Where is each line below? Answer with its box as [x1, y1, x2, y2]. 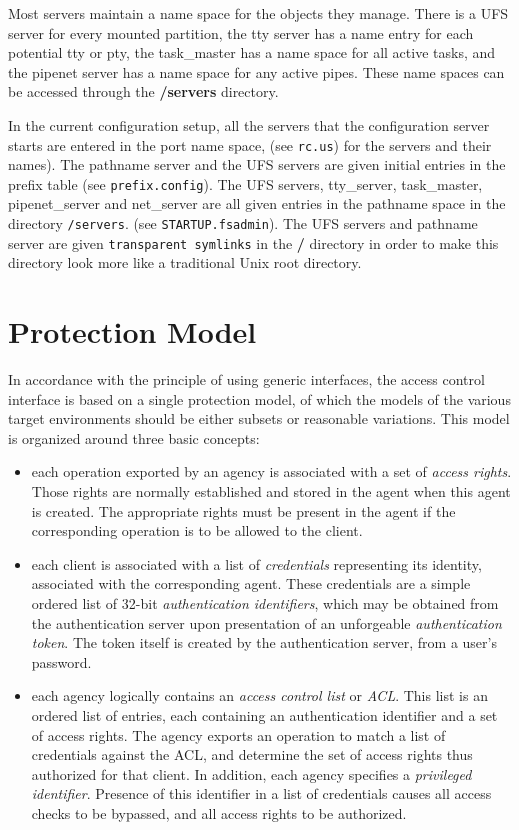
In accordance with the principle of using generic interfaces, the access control [8, 369, 485, 390]
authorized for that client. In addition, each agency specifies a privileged [31, 763, 472, 784]
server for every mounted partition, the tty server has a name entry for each [8, 22, 474, 43]
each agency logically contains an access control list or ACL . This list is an [31, 685, 488, 706]
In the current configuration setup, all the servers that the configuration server [8, 114, 490, 135]
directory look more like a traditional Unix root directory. [8, 252, 362, 273]
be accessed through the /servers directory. [8, 81, 279, 102]
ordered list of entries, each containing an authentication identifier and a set [31, 705, 498, 725]
